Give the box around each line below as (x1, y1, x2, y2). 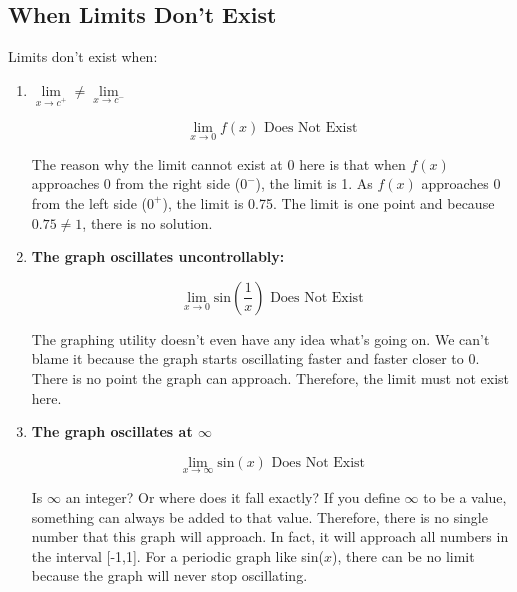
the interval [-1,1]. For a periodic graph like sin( (31, 545, 324, 566)
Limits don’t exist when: (8, 46, 158, 67)
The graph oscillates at (31, 421, 193, 442)
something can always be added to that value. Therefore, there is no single (31, 506, 488, 527)
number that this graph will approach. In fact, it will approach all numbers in (31, 526, 509, 547)
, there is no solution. (82, 212, 213, 233)
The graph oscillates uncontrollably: (31, 246, 285, 267)
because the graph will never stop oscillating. (31, 565, 308, 586)
